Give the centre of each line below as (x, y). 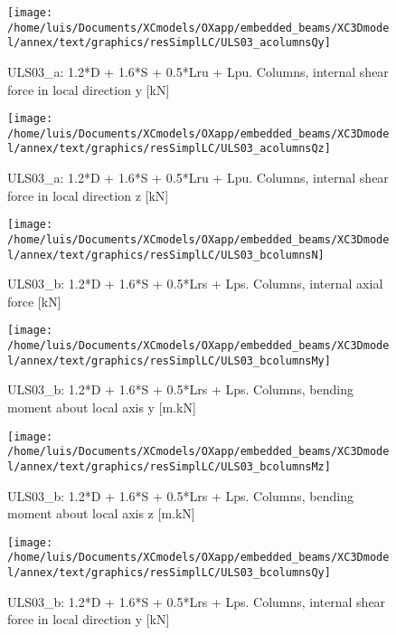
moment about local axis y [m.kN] (102, 408)
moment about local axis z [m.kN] (101, 513)
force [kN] (34, 301)
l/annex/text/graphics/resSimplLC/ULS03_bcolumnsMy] (169, 360)
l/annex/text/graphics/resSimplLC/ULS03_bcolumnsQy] (169, 573)
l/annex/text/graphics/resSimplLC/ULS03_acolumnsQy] (169, 43)
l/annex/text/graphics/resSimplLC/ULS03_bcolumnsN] (166, 255)
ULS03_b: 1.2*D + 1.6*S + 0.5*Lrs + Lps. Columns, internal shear (197, 601)
